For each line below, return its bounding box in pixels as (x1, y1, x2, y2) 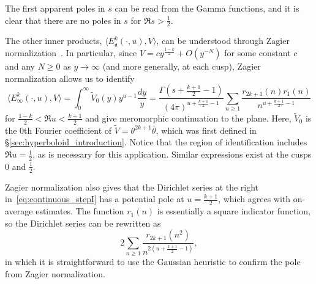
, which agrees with (218, 192, 291, 205)
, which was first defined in (156, 123, 257, 136)
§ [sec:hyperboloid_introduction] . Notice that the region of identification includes (5, 136, 307, 148)
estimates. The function (36, 205, 124, 217)
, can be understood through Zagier (156, 34, 290, 47)
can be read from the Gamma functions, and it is (115, 2, 299, 14)
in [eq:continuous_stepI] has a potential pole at (5, 192, 184, 205)
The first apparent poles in (5, 2, 105, 14)
